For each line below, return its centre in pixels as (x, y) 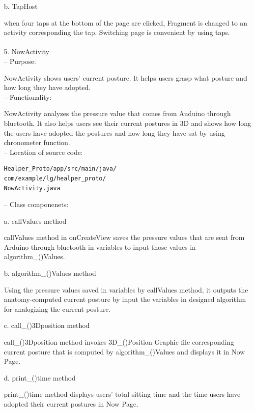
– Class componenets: (36, 204)
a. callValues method (35, 221)
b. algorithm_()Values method (50, 273)
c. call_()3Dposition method (47, 325)
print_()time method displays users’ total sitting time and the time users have (122, 394)
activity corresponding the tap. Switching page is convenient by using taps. (117, 32)
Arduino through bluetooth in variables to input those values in (100, 247)
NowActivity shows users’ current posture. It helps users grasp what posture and (126, 77)
